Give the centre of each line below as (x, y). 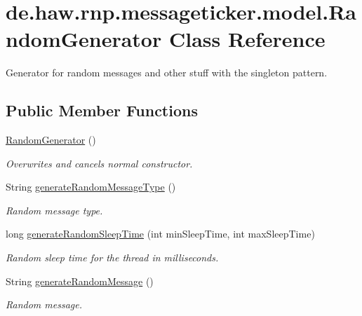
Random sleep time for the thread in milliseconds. (112, 257)
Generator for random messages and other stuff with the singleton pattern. (167, 73)
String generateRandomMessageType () (91, 187)
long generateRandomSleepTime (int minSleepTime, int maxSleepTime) (160, 234)
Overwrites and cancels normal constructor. (99, 163)
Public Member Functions (102, 110)
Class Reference (247, 39)
